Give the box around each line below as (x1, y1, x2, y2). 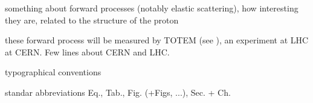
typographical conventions (5, 66, 102, 78)
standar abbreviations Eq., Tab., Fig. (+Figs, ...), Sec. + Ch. (5, 86, 231, 98)
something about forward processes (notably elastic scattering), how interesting (5, 2, 298, 14)
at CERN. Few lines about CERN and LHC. (5, 45, 170, 58)
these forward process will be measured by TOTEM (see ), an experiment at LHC (5, 34, 309, 46)
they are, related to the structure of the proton (5, 13, 179, 26)
